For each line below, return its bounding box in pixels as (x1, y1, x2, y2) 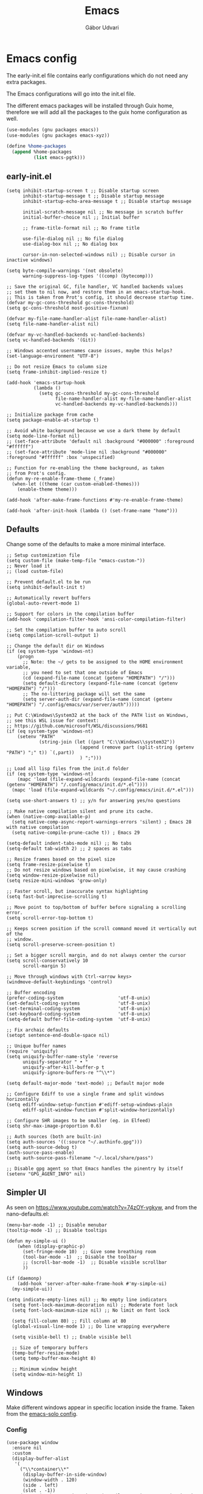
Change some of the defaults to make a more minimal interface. (6, 540, 166, 547)
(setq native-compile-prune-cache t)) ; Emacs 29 (12, 830, 140, 836)
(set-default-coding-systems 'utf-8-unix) (6, 1000, 151, 1006)
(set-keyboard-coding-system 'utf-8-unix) (6, 1011, 151, 1017)
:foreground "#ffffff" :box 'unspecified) (6, 454, 115, 460)
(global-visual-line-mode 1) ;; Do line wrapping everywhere (12, 1323, 170, 1329)
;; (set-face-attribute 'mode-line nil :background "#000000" (6, 449, 167, 455)
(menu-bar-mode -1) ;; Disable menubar (6, 1222, 108, 1228)
